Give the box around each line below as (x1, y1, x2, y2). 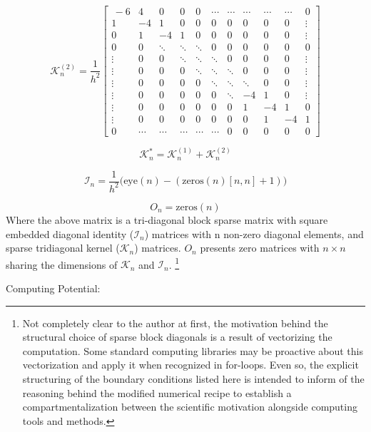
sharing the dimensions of (6, 257, 118, 272)
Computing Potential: (6, 281, 101, 296)
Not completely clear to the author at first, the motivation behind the (22, 315, 328, 330)
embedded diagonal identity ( (6, 226, 134, 241)
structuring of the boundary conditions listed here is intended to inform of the (22, 371, 365, 386)
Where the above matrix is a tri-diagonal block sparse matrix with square (6, 212, 328, 227)
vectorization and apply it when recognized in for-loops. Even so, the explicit (22, 357, 359, 372)
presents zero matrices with (200, 240, 320, 255)
